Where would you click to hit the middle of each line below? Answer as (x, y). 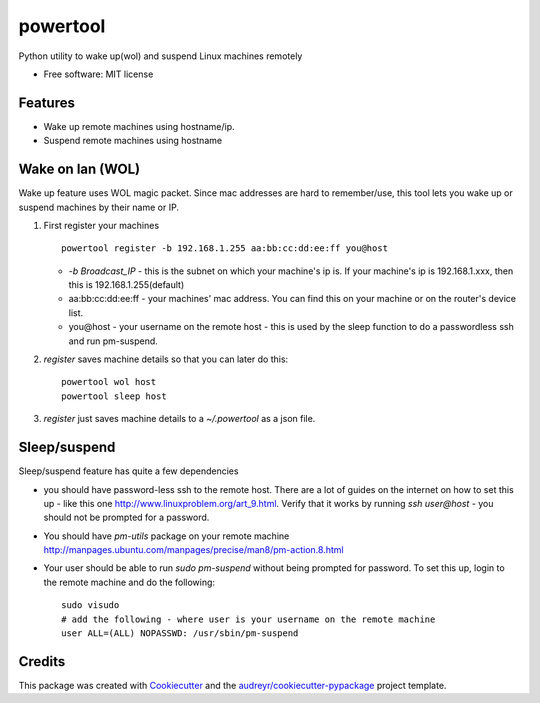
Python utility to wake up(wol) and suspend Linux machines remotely (160, 56)
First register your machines (101, 225)
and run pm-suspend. (113, 341)
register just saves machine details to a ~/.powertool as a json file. (179, 419)
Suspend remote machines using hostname (133, 141)
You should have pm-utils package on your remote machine (166, 536)
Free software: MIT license (98, 74)
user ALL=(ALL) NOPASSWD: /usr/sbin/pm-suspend (180, 633)
